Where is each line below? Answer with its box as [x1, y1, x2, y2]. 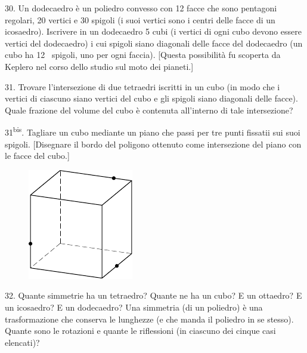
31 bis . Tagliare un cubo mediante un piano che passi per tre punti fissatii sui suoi [5, 124, 300, 138]
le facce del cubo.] [5, 149, 70, 162]
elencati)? [5, 336, 40, 348]
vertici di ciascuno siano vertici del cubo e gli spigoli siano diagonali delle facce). [5, 92, 298, 105]
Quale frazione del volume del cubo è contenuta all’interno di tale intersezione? [5, 103, 293, 116]
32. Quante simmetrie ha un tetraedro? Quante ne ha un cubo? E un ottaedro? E [5, 289, 302, 302]
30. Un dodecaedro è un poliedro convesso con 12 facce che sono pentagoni [5, 2, 277, 14]
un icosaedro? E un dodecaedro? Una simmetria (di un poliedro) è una [5, 300, 263, 313]
